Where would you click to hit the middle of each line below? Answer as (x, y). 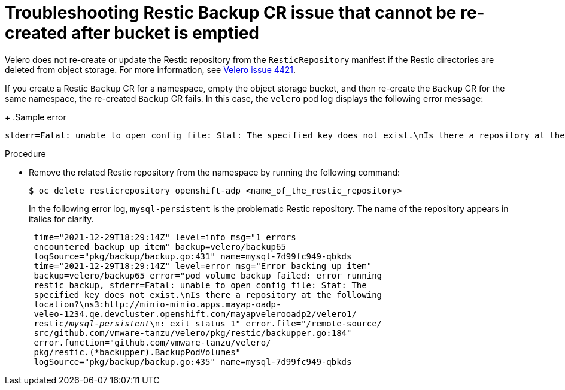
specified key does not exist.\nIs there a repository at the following (208, 294)
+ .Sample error (36, 117)
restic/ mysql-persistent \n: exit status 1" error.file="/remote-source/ (208, 323)
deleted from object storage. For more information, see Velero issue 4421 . (151, 69)
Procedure (25, 153)
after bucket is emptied (165, 33)
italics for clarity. (61, 219)
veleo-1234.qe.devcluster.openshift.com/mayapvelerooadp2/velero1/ (195, 314)
